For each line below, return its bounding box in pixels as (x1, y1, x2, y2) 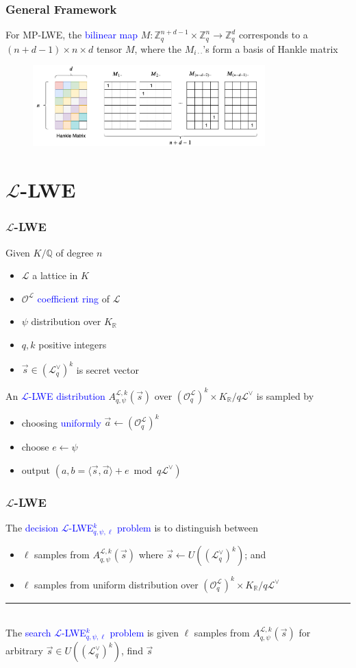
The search (5, 625, 51, 640)
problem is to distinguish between (116, 520, 258, 534)
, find (121, 643, 143, 658)
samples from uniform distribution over (34, 577, 199, 591)
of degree (55, 245, 94, 259)
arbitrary (5, 643, 43, 658)
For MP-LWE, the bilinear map (5, 27, 138, 42)
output (21, 462, 51, 477)
